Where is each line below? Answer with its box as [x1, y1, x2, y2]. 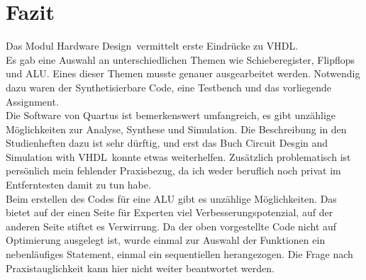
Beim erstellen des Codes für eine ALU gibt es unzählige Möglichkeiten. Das [6, 191, 337, 206]
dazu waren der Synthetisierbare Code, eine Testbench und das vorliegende [6, 79, 331, 94]
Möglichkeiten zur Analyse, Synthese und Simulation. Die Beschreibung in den [6, 121, 347, 136]
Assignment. [6, 94, 59, 108]
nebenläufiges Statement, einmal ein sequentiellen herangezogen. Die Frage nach [6, 247, 353, 262]
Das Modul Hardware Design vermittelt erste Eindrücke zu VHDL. [6, 38, 299, 53]
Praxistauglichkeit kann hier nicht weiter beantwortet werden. [6, 260, 274, 275]
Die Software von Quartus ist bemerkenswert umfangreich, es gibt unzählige [6, 108, 336, 123]
